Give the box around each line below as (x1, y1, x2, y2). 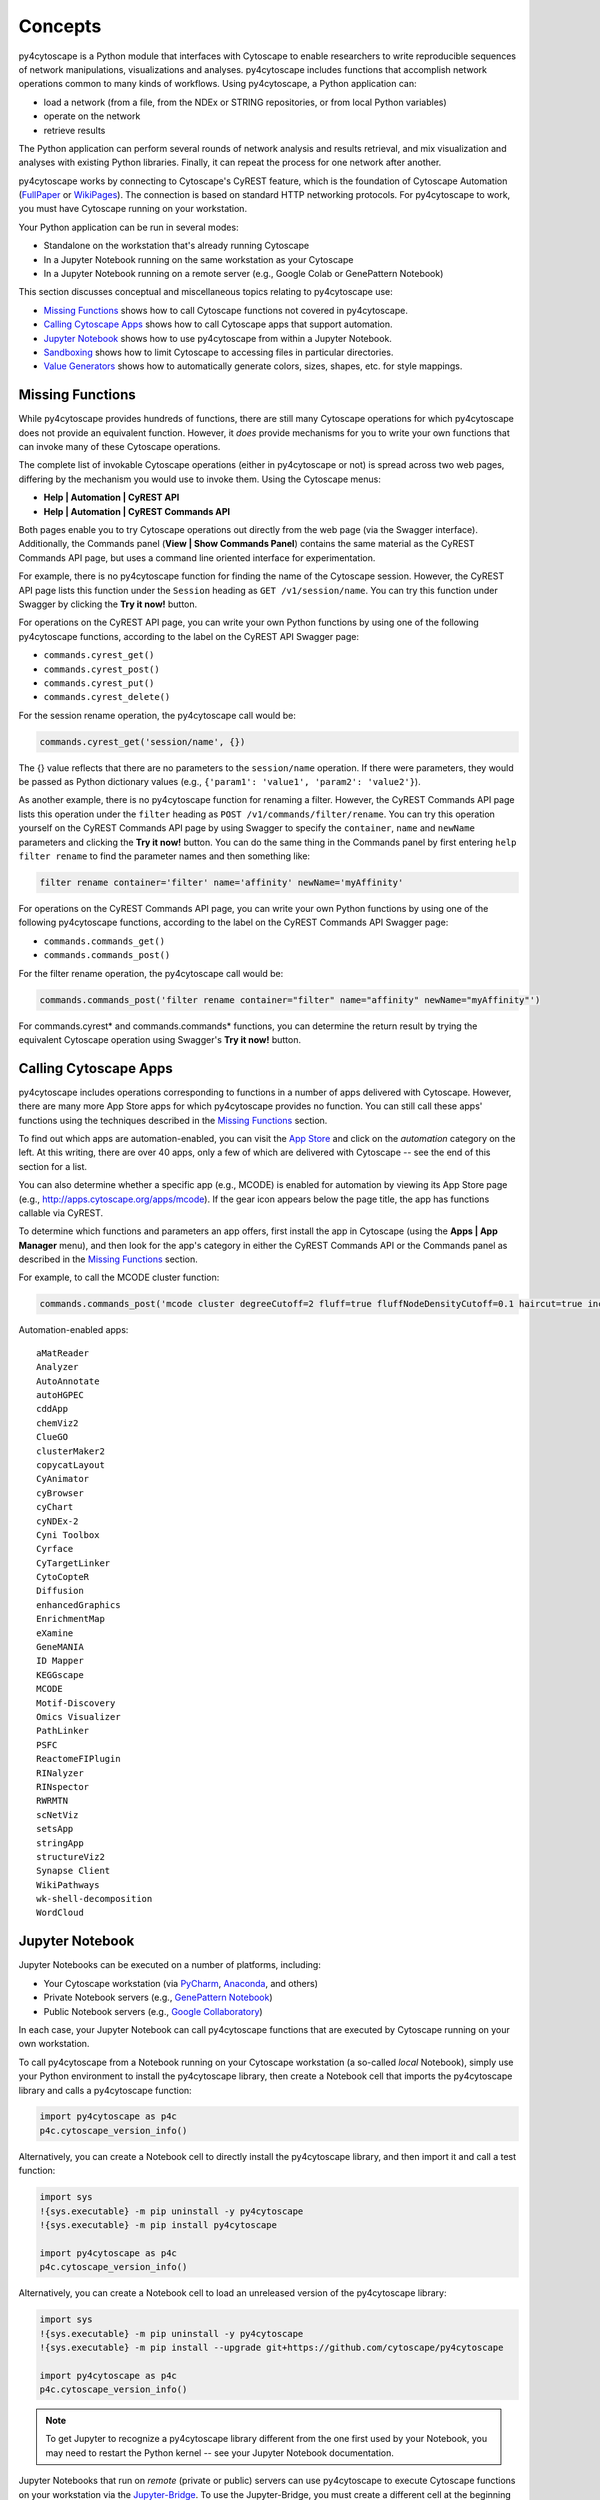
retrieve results (43, 124, 106, 136)
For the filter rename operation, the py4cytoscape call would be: (18, 967, 284, 979)
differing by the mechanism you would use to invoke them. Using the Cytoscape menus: (18, 473, 382, 485)
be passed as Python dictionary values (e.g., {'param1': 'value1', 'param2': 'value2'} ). (18, 776, 421, 788)
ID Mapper (36, 1655, 84, 1667)
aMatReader (36, 1347, 90, 1359)
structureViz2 (36, 1851, 105, 1862)
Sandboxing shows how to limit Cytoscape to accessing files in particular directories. (43, 346, 394, 358)
